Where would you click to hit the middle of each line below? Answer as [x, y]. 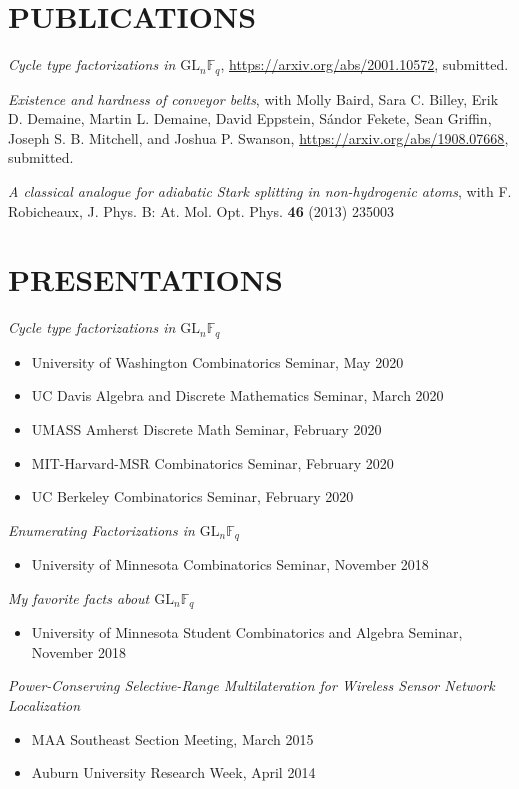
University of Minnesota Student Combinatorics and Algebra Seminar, [247, 632]
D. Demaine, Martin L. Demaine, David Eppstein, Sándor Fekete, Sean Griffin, [250, 118]
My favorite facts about [79, 597]
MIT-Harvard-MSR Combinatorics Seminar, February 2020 [212, 462]
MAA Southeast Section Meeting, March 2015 [172, 738]
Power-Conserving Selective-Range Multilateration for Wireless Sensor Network [251, 685]
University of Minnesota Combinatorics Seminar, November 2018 [230, 564]
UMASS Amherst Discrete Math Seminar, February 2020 [206, 428]
